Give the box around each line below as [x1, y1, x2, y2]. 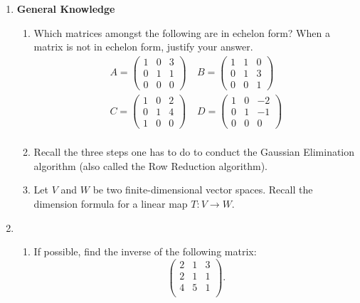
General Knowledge [16, 1, 115, 16]
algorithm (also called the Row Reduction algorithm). [33, 158, 268, 173]
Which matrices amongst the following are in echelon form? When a [33, 25, 330, 40]
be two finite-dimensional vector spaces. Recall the [92, 182, 313, 197]
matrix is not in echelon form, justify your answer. [33, 39, 253, 54]
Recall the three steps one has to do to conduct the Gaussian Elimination [33, 144, 355, 159]
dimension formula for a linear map [33, 196, 188, 211]
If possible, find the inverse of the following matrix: [33, 244, 257, 259]
